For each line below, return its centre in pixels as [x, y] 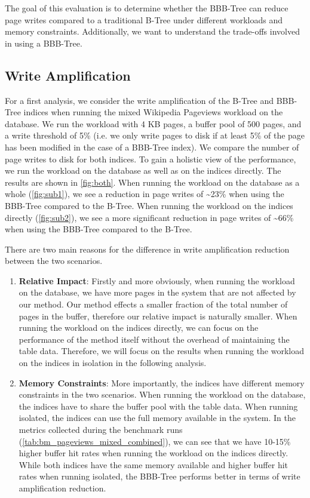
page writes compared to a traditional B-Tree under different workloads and [144, 19]
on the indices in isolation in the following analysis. [113, 363]
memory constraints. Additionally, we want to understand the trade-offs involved [152, 31]
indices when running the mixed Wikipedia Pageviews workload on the [153, 112]
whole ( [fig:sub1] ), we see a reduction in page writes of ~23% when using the [145, 194]
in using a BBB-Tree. [44, 43]
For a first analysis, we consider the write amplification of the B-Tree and [139, 100]
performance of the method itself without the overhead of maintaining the [154, 339]
